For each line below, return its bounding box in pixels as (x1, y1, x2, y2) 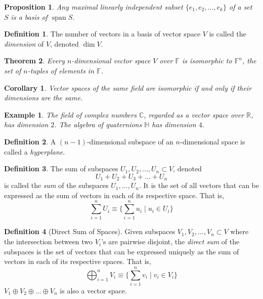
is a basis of (11, 11, 48, 22)
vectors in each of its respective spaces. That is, (4, 256, 151, 267)
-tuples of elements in (27, 65, 95, 76)
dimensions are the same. (4, 92, 83, 103)
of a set (229, 2, 252, 12)
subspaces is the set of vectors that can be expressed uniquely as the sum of (4, 246, 239, 256)
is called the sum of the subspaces (4, 180, 109, 191)
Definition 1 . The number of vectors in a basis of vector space (4, 28, 201, 39)
